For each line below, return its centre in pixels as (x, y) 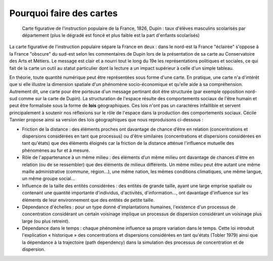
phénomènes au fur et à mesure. (56, 150)
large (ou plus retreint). (46, 221)
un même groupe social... (49, 179)
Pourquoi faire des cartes (64, 13)
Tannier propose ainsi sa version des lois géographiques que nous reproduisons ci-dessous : (106, 120)
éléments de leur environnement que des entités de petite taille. (88, 200)
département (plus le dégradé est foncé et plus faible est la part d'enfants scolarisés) (111, 35)
